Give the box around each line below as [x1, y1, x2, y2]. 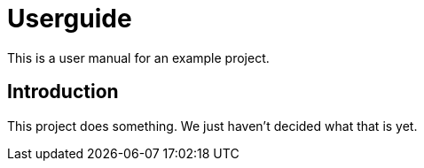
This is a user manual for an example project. [7, 50, 270, 65]
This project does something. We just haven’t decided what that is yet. [7, 118, 418, 134]
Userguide [7, 4, 132, 34]
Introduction [7, 80, 119, 103]
